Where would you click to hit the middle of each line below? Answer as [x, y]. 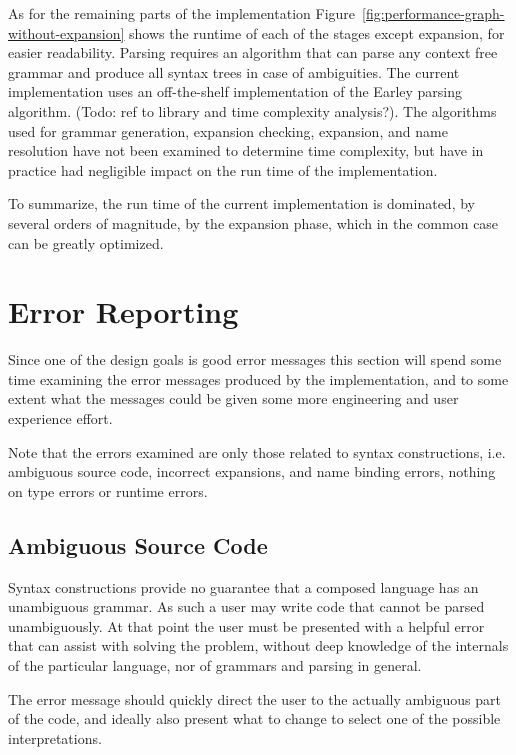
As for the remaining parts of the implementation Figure [182, 13]
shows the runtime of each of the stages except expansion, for [317, 32]
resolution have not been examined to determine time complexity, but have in [246, 150]
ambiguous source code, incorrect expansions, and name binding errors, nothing [252, 471]
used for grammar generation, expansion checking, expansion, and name [228, 130]
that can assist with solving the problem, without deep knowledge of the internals [258, 645]
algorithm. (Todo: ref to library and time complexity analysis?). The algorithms [252, 110]
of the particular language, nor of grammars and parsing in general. [215, 664]
